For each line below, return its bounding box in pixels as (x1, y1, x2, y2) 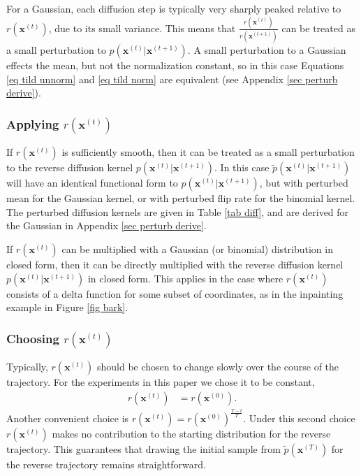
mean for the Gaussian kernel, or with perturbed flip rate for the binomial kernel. (6, 191, 355, 205)
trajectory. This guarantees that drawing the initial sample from (6, 441, 281, 456)
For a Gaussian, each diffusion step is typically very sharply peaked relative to (6, 1, 341, 15)
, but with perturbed (259, 175, 348, 190)
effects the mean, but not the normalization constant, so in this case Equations (6, 58, 344, 73)
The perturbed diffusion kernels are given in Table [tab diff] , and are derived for (6, 204, 349, 219)
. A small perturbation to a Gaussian (187, 43, 346, 57)
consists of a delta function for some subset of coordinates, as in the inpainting (6, 286, 344, 301)
